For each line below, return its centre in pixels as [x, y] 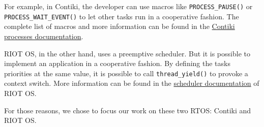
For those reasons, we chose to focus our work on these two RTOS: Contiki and [128, 110]
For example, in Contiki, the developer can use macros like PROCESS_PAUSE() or [128, 6]
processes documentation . [44, 36]
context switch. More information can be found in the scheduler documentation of [132, 83]
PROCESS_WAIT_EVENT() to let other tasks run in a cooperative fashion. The [122, 16]
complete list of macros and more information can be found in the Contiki [120, 26]
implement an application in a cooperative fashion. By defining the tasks [117, 63]
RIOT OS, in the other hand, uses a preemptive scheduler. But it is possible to [127, 53]
